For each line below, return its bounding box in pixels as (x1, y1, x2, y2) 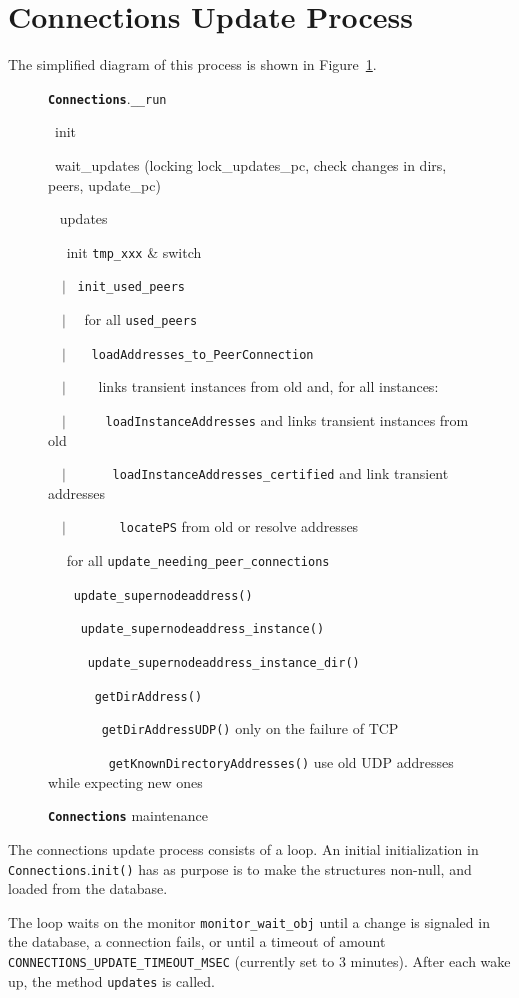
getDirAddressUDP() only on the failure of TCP (101, 718, 399, 739)
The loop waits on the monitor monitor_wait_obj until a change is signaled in (8, 911, 490, 932)
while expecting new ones (48, 771, 203, 792)
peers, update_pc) (48, 174, 161, 195)
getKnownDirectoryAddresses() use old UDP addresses (108, 752, 454, 773)
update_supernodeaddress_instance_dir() (87, 656, 360, 671)
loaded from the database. (8, 878, 168, 899)
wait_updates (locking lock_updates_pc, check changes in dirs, (54, 154, 447, 175)
